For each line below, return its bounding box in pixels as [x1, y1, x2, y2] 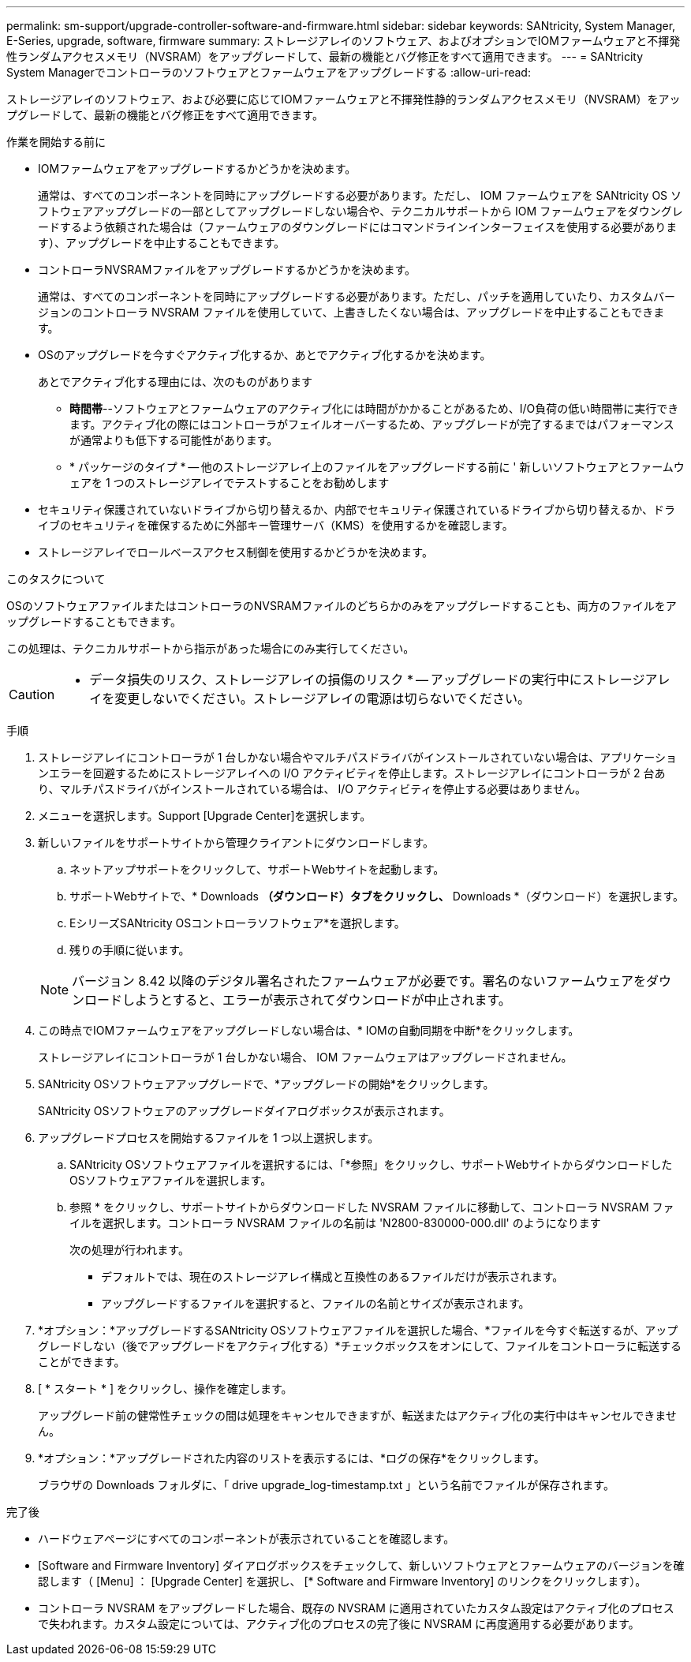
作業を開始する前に [6, 135, 106, 148]
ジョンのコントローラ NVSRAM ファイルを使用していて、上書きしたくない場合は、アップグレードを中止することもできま [38, 305, 665, 319]
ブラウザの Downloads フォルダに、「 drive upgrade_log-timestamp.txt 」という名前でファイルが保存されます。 [38, 1478, 614, 1492]
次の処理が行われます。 [69, 1243, 189, 1256]
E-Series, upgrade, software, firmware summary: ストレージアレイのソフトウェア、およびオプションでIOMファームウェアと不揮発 [6, 34, 681, 47]
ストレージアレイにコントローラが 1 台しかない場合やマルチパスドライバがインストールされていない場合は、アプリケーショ [38, 751, 678, 764]
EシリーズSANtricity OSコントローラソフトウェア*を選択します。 [69, 916, 405, 930]
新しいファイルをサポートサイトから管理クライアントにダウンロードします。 [38, 836, 435, 849]
